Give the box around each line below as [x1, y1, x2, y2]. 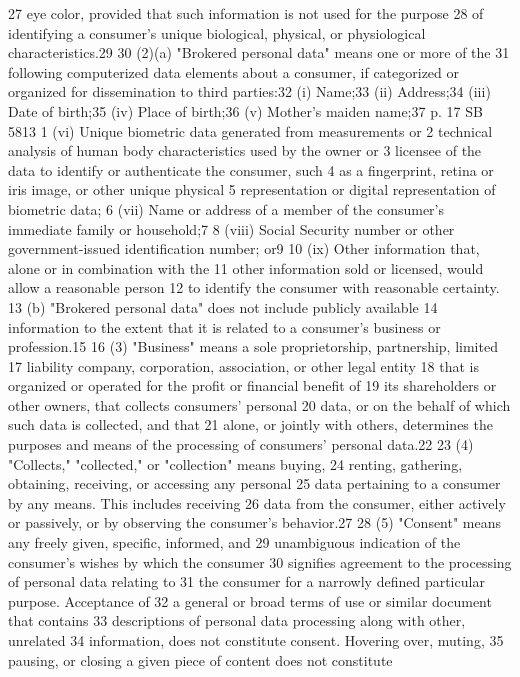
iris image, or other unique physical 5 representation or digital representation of [8, 179, 496, 200]
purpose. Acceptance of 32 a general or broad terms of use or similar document [8, 590, 492, 611]
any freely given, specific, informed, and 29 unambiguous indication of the [8, 532, 461, 553]
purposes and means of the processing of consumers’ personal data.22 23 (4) [8, 434, 474, 455]
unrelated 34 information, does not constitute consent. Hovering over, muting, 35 [8, 630, 504, 650]
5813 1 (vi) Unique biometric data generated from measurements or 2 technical [8, 120, 493, 141]
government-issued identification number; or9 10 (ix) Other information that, [8, 238, 480, 259]
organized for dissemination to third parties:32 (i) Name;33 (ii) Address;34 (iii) [8, 81, 491, 102]
